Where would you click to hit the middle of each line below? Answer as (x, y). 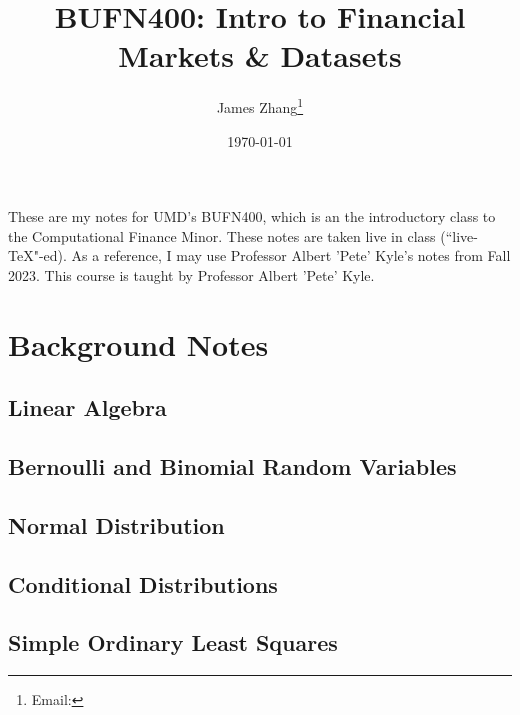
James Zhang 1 (260, 105)
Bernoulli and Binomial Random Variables (232, 466)
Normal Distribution (116, 524)
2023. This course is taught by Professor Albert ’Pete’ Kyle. (191, 274)
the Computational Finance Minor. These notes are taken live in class (222, 235)
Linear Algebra (87, 407)
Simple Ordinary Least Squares (173, 642)
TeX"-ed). (37, 255)
